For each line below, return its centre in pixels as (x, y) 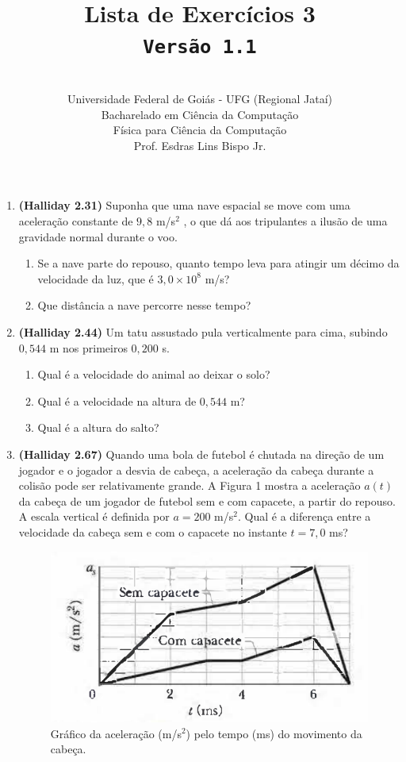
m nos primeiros (88, 347)
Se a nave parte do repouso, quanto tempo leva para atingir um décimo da (218, 263)
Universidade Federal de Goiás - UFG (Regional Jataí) (200, 99)
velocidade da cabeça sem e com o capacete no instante (153, 531)
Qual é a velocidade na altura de (117, 400)
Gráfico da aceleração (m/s (116, 733)
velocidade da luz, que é (96, 278)
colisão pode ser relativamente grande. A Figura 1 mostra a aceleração (190, 485)
